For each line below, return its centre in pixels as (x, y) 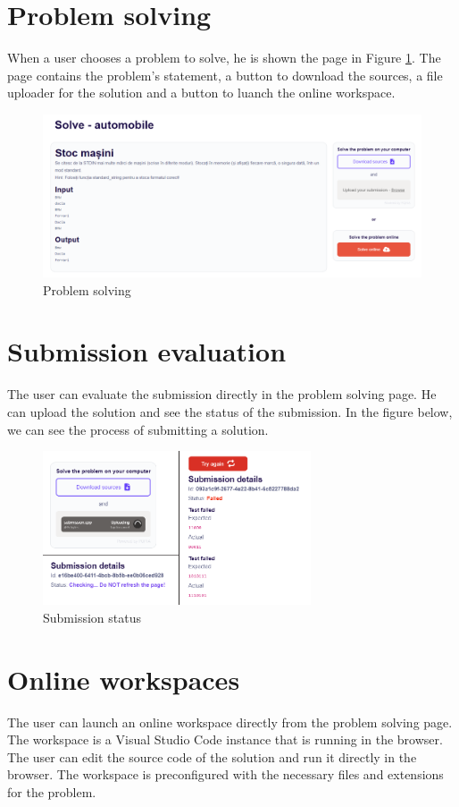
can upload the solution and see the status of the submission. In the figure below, (230, 412)
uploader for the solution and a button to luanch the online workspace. (201, 93)
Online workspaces (124, 679)
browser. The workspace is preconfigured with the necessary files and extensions (225, 774)
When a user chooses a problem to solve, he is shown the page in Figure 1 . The (224, 58)
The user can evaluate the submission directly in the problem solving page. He (222, 394)
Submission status (92, 617)
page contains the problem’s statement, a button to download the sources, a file (225, 75)
